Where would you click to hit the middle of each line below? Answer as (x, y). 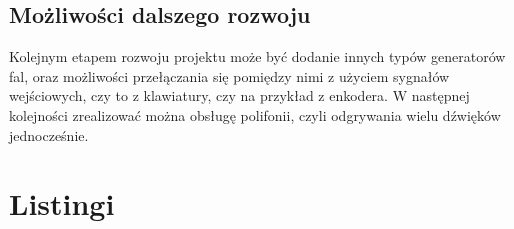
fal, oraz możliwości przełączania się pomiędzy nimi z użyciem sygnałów (229, 75)
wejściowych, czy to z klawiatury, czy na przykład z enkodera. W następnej (239, 95)
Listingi (62, 203)
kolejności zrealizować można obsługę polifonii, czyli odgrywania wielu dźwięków (255, 114)
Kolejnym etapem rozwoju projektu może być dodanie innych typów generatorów (257, 56)
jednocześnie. (49, 134)
